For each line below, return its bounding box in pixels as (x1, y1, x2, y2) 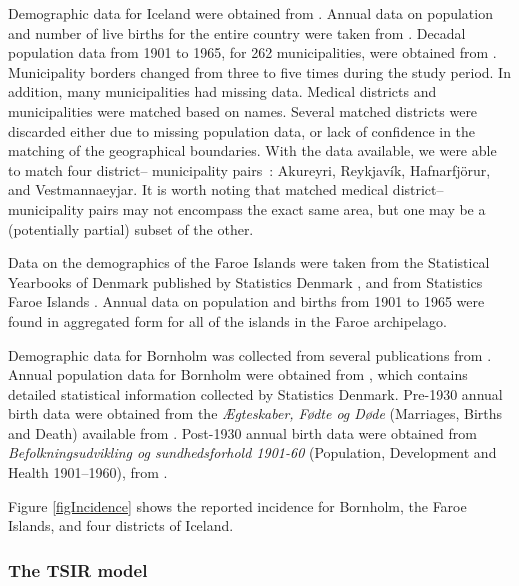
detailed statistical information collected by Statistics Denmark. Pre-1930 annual (8, 383, 503, 404)
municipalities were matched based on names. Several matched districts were (8, 100, 478, 121)
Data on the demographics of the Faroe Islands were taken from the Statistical (8, 252, 490, 273)
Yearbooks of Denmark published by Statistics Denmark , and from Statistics (8, 271, 483, 292)
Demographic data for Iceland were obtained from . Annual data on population (8, 3, 493, 23)
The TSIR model (8, 557, 148, 582)
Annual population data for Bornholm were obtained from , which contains (8, 364, 468, 385)
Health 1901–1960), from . (8, 462, 168, 483)
